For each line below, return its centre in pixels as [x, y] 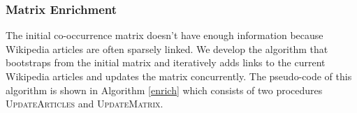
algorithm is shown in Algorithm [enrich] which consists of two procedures [164, 90]
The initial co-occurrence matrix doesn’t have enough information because [165, 35]
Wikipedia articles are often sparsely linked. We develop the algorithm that [167, 48]
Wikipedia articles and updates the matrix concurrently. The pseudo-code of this [179, 76]
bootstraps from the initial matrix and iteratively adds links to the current [166, 62]
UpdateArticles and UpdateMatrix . [85, 104]
